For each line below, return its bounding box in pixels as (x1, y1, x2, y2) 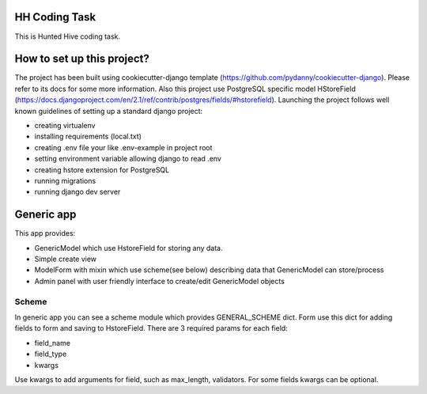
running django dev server (34, 187, 121, 197)
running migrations (34, 176, 96, 185)
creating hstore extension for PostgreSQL (34, 165, 170, 174)
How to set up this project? (14, 52, 150, 66)
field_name (34, 338, 71, 347)
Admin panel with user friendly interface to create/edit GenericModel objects (34, 276, 285, 286)
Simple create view (34, 254, 97, 264)
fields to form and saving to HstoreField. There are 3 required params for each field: (14, 324, 288, 333)
